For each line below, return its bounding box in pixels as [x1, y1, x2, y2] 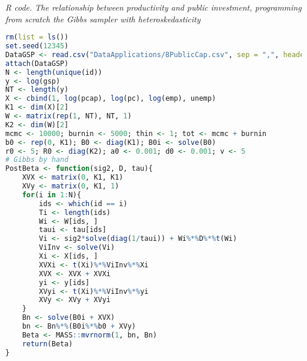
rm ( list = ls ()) [5, 33, 69, 42]
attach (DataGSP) [5, 59, 69, 68]
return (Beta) [22, 339, 73, 348]
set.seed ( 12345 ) [5, 42, 69, 51]
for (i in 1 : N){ [22, 190, 81, 199]
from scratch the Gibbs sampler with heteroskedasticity [5, 12, 201, 25]
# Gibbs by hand [5, 155, 69, 164]
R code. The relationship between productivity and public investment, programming [5, 1, 302, 13]
